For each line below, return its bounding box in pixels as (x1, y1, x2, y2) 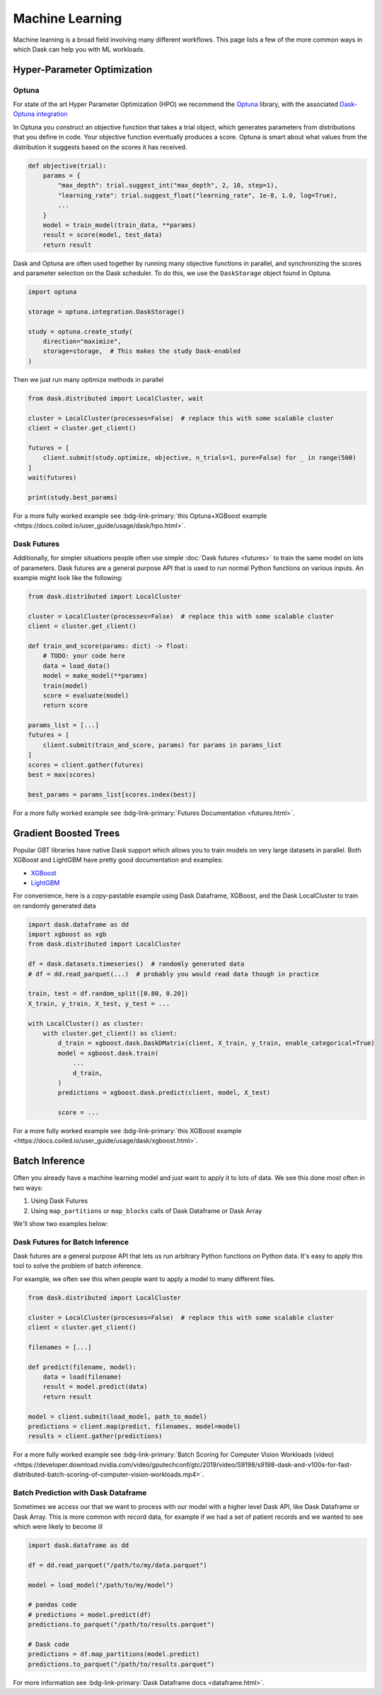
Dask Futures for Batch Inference (13, 1237, 129, 1246)
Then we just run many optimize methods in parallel (13, 375, 164, 383)
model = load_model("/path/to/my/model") (28, 1581, 174, 1589)
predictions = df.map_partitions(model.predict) (28, 1650, 200, 1658)
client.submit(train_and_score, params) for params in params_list (42, 741, 282, 749)
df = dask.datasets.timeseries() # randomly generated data (28, 960, 245, 968)
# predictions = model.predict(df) (28, 1610, 151, 1619)
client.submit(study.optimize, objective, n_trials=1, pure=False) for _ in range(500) (42, 453, 357, 462)
